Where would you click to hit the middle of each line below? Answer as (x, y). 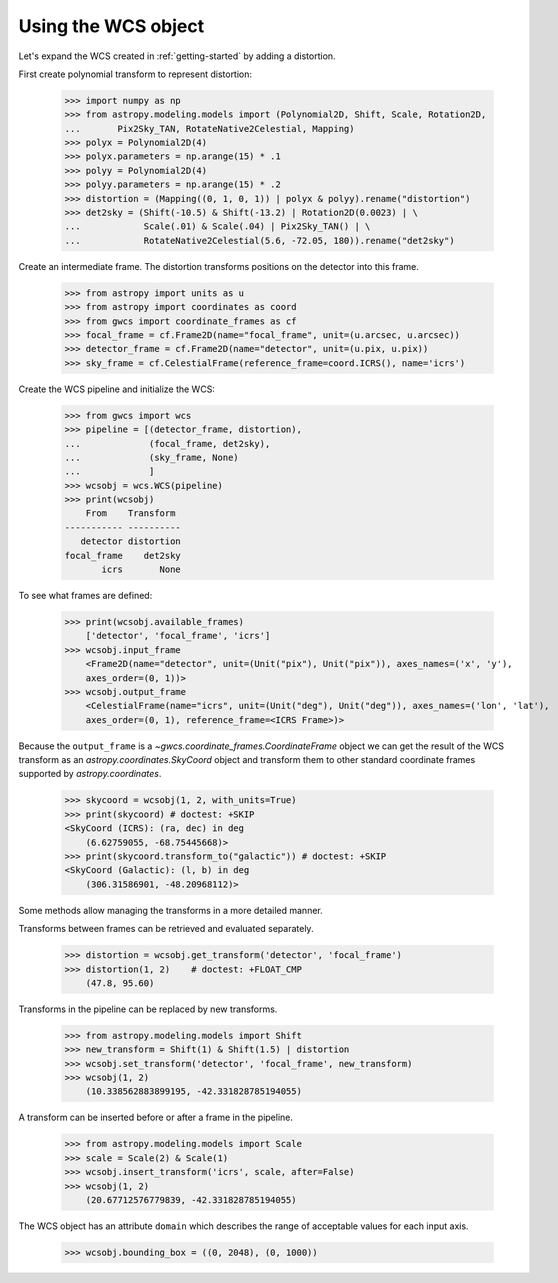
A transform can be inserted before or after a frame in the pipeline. (156, 1117)
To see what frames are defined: (85, 595)
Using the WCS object (111, 26)
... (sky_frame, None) (151, 457)
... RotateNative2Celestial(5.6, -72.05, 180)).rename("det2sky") (259, 240)
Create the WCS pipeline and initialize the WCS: (116, 389)
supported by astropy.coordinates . (90, 774)
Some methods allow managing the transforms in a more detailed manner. (171, 910)
